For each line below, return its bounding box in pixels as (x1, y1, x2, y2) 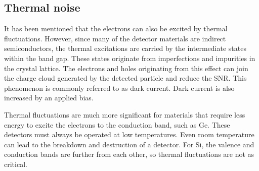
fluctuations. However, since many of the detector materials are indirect (4, 33, 226, 43)
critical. (4, 158, 27, 169)
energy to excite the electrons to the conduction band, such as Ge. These (4, 119, 230, 130)
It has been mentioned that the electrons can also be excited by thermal (4, 23, 228, 34)
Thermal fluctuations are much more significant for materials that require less (4, 109, 245, 120)
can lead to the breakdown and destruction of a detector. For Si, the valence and (4, 139, 254, 149)
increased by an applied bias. (4, 92, 94, 103)
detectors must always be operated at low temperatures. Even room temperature (4, 129, 254, 140)
